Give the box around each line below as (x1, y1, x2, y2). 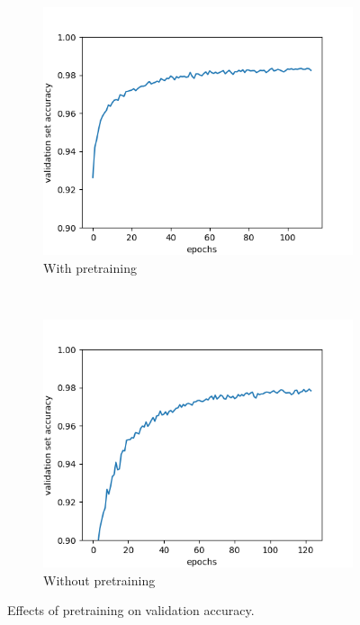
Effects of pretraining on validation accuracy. (7, 601, 255, 620)
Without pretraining (43, 570, 156, 589)
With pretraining (43, 258, 137, 276)
